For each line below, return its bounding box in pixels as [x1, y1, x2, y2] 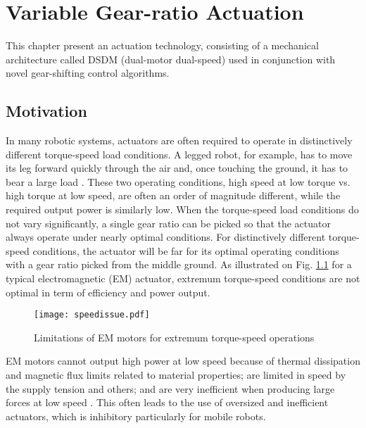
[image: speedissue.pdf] [34, 310, 150, 320]
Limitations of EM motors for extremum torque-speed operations [34, 329, 315, 344]
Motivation [6, 100, 87, 122]
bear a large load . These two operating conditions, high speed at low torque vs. [6, 174, 351, 189]
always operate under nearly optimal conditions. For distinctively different [6, 229, 326, 244]
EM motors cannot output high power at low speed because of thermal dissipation [6, 353, 360, 368]
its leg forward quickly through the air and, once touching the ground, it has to [6, 160, 348, 175]
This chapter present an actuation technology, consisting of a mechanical [6, 38, 319, 53]
